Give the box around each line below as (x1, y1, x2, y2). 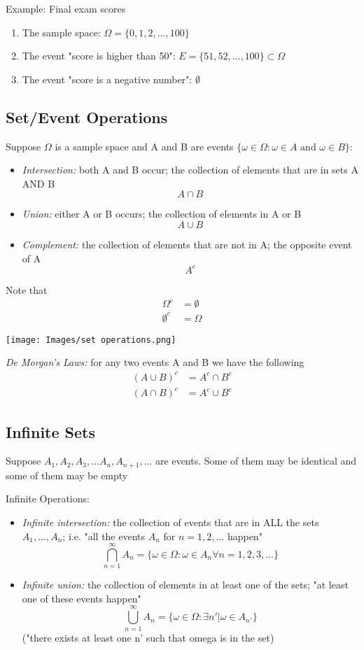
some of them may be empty (6, 467, 128, 482)
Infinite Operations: (6, 491, 90, 506)
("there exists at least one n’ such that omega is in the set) (22, 630, 274, 644)
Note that (6, 282, 48, 297)
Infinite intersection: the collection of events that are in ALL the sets (22, 514, 319, 529)
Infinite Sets (6, 421, 96, 442)
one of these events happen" (22, 591, 141, 605)
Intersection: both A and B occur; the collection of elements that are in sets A (22, 162, 358, 177)
